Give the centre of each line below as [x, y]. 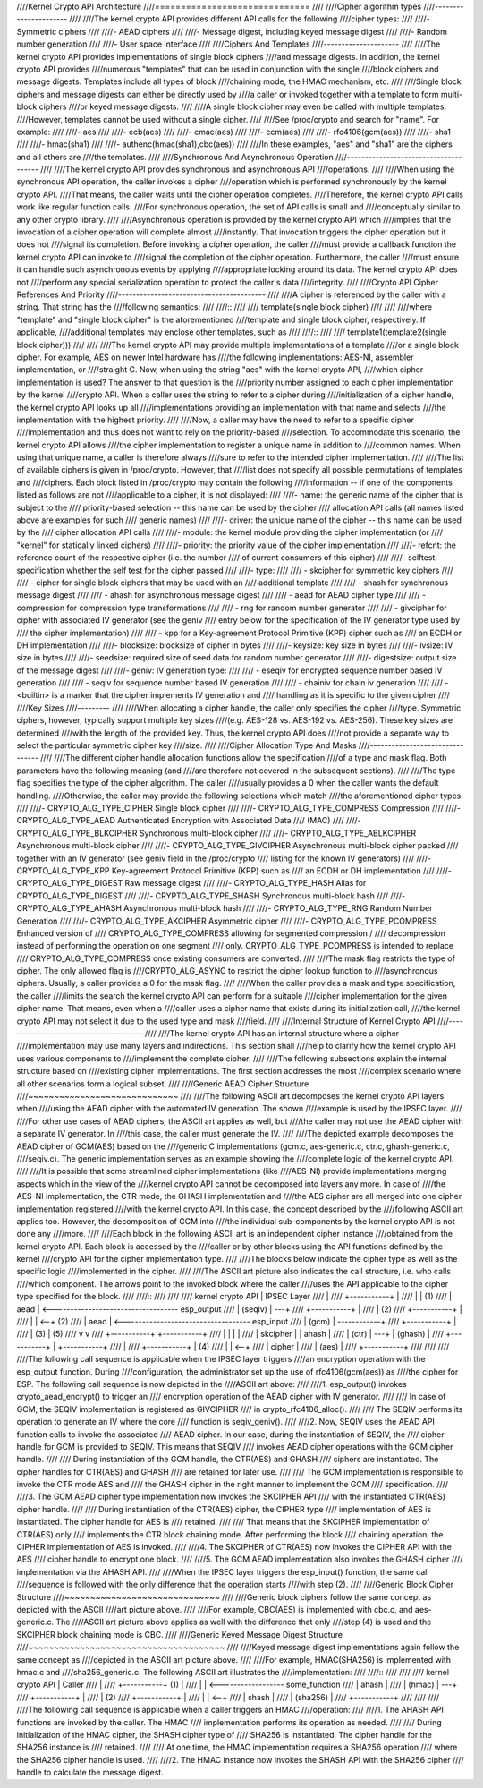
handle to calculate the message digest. [90, 1773]
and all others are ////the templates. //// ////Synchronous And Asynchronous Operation [175, 157]
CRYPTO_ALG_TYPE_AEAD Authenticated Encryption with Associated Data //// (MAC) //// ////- [189, 821]
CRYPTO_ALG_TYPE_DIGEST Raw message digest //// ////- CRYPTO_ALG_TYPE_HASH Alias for [191, 883]
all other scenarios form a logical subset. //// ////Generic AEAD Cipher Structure [163, 1084]
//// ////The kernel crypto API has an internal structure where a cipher [272, 1034]
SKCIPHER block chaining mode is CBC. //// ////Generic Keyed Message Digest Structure [180, 1634]
